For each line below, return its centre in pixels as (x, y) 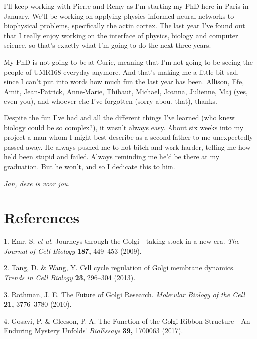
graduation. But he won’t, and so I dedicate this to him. (90, 166)
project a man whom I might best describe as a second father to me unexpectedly (128, 137)
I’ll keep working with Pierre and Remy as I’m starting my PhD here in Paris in (126, 6)
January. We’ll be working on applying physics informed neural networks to (119, 16)
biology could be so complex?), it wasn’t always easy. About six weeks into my (124, 127)
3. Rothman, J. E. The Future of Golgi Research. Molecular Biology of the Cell (124, 294)
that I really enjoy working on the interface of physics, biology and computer (121, 35)
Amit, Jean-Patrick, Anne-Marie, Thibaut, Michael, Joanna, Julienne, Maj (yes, (126, 91)
